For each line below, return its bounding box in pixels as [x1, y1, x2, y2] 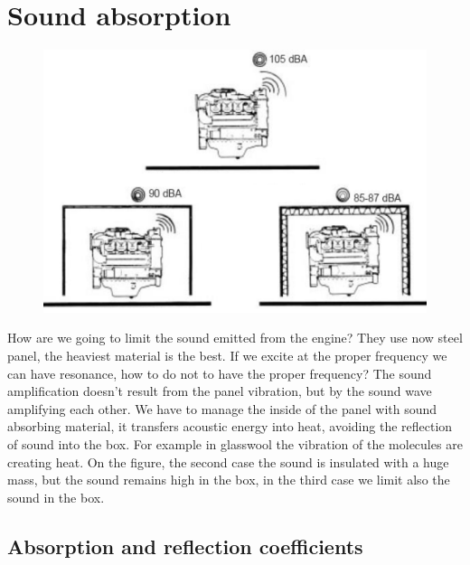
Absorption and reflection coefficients [7, 532, 363, 560]
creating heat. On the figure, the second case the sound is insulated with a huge [7, 452, 449, 471]
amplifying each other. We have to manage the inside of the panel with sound [7, 399, 437, 418]
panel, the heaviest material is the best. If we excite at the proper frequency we [7, 345, 447, 364]
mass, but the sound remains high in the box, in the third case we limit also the [7, 470, 450, 489]
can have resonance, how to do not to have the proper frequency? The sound [7, 363, 432, 382]
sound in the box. [7, 487, 105, 506]
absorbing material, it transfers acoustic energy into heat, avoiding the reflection [7, 417, 453, 436]
